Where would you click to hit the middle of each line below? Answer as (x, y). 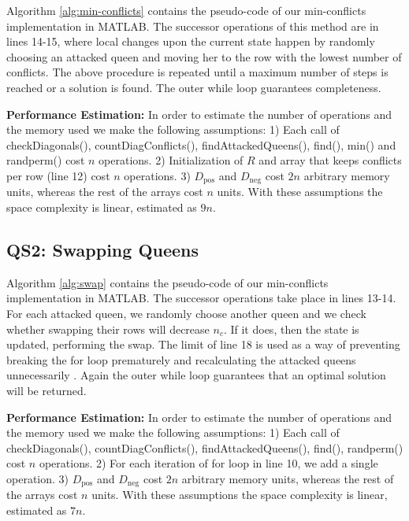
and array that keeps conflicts (330, 160)
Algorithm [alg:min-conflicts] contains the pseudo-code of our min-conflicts (186, 10)
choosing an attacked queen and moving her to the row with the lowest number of (204, 56)
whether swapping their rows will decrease (108, 329)
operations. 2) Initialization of (171, 160)
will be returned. (46, 390)
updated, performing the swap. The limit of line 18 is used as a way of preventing (203, 344)
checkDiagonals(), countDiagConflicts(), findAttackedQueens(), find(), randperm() (205, 447)
